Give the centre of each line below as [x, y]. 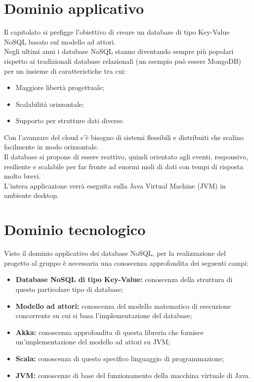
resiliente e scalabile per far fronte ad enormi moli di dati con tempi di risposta [124, 166]
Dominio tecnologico [75, 229]
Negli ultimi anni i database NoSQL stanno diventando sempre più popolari [119, 51]
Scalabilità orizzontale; [50, 104]
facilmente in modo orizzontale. [51, 147]
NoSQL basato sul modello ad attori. [60, 41]
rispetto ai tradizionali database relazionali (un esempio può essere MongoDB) [123, 61]
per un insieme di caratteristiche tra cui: [65, 71]
